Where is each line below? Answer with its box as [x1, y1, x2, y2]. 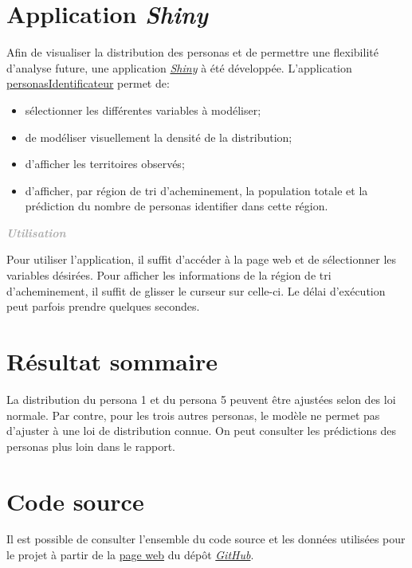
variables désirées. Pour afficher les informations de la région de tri [6, 267, 332, 284]
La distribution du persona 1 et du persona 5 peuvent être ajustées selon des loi [6, 390, 396, 407]
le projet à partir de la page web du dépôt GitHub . [6, 546, 254, 563]
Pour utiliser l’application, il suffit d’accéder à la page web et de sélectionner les [6, 251, 397, 268]
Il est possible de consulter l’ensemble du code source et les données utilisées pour [6, 531, 406, 547]
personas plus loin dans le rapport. [6, 437, 176, 454]
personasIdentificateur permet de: [6, 75, 170, 92]
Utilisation [6, 224, 66, 241]
